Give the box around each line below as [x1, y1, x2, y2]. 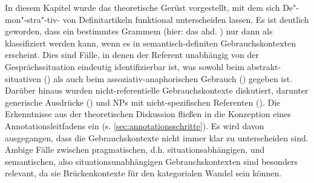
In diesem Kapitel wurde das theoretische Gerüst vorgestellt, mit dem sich [5, 1, 280, 13]
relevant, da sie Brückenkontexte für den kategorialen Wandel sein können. [5, 167, 282, 179]
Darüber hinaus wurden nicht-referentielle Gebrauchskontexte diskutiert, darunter [5, 84, 309, 97]
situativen [5, 72, 41, 85]
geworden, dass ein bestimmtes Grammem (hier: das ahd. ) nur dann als [5, 25, 273, 37]
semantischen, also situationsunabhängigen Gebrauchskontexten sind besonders [5, 155, 298, 167]
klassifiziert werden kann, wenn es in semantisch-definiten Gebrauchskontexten [5, 36, 296, 49]
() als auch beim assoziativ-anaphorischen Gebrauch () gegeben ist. [44, 72, 293, 85]
